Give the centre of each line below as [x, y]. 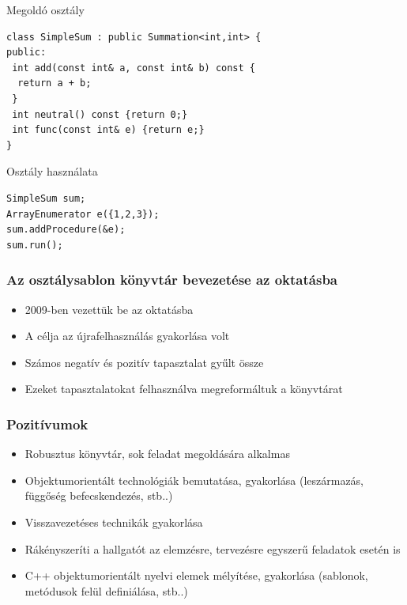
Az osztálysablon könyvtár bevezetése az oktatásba [172, 280]
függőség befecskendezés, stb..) [99, 495]
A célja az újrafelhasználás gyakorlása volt [127, 336]
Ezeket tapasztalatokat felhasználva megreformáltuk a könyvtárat [184, 389]
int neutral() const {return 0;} [100, 114]
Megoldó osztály [45, 9]
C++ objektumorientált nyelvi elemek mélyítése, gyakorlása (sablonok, [196, 575]
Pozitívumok [47, 423]
